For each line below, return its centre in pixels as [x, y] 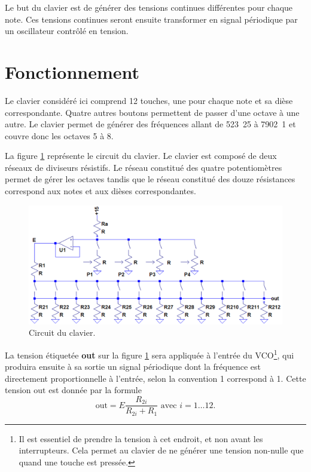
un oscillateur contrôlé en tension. [67, 31]
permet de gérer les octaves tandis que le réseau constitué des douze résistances [150, 179]
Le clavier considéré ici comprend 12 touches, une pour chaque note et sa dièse [149, 100]
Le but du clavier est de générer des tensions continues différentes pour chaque [149, 7]
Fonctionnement [72, 71]
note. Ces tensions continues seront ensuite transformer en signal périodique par [151, 19]
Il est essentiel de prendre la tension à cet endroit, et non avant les [141, 438]
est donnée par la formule [95, 390]
